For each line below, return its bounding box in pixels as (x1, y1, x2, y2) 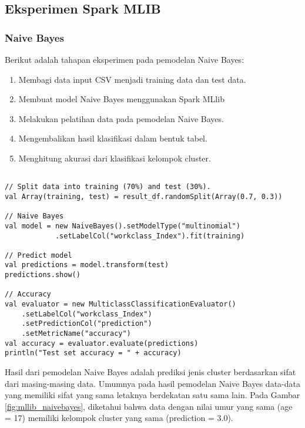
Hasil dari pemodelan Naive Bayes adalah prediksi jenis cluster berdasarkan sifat (5, 366, 296, 378)
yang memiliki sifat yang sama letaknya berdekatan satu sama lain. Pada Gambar (5, 389, 300, 401)
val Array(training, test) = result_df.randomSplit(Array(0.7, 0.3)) (5, 192, 283, 201)
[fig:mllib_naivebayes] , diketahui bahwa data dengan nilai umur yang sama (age (5, 400, 293, 412)
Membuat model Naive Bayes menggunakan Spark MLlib (18, 93, 224, 105)
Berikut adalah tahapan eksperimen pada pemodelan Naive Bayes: (5, 53, 244, 65)
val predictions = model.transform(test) (5, 261, 169, 269)
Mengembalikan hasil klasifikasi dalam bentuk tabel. (18, 132, 207, 144)
